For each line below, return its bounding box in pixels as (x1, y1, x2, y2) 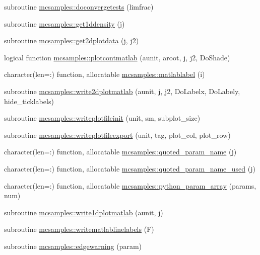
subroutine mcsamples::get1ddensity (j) (4, 18, 125, 29)
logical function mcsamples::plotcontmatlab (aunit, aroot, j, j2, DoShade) (4, 52, 230, 62)
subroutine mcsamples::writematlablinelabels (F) (4, 224, 154, 234)
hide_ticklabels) (4, 96, 54, 106)
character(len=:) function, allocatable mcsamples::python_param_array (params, (4, 180, 256, 191)
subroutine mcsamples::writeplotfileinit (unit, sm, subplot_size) (4, 113, 201, 123)
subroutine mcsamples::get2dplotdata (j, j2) (4, 35, 139, 46)
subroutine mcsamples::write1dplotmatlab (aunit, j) (4, 207, 163, 217)
